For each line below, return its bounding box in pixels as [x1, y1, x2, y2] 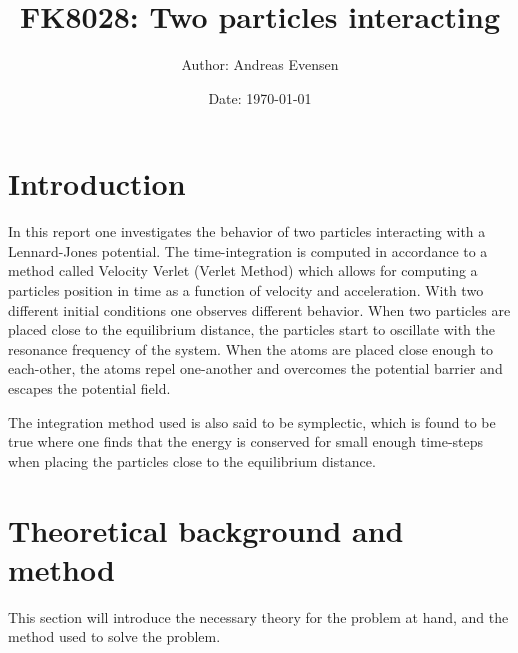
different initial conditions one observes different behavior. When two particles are [8, 299, 511, 320]
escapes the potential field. [8, 378, 171, 398]
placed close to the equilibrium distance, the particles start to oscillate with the [8, 319, 495, 340]
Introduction [8, 163, 186, 204]
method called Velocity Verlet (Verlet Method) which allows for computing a [8, 260, 478, 281]
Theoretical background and [8, 509, 404, 550]
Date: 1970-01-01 [208, 87, 312, 108]
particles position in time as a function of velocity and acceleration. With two [8, 280, 484, 301]
